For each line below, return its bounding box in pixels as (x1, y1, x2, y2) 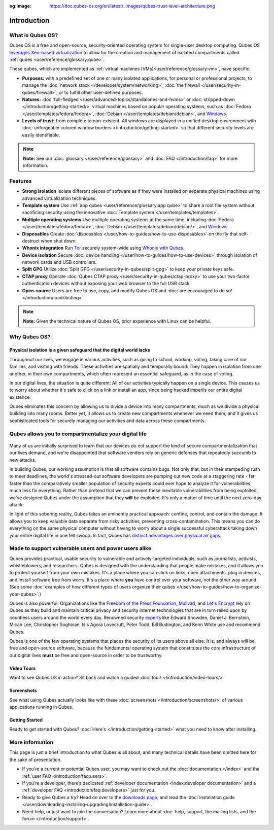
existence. (9, 394, 31, 400)
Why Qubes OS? (9, 333, 51, 340)
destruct (22, 237, 40, 244)
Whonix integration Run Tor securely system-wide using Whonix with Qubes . (22, 245, 185, 251)
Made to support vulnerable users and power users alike (9, 545, 152, 552)
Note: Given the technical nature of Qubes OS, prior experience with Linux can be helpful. (23, 318, 211, 324)
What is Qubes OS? (9, 31, 58, 39)
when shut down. (41, 237, 77, 244)
